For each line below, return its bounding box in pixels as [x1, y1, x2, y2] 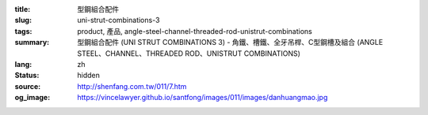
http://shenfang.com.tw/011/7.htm [77, 81, 187, 91]
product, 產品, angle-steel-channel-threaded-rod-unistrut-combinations [77, 26, 312, 35]
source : [14, 81, 41, 91]
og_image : [14, 93, 51, 102]
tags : [14, 26, 32, 35]
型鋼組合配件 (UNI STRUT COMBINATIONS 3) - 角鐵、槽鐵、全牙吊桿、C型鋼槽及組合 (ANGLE [77, 38, 384, 47]
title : [14, 5, 31, 13]
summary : [14, 38, 50, 47]
